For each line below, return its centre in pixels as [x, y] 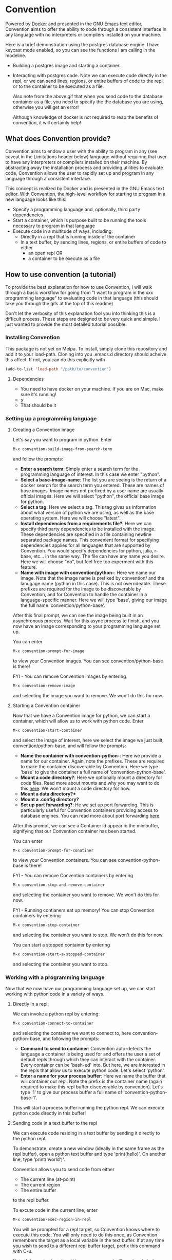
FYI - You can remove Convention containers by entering [73, 876]
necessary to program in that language [54, 226]
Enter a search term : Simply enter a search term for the [79, 469]
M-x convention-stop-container [46, 925]
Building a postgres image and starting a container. [66, 65]
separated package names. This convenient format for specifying [90, 540]
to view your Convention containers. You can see [65, 860]
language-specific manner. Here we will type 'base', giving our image [94, 600]
